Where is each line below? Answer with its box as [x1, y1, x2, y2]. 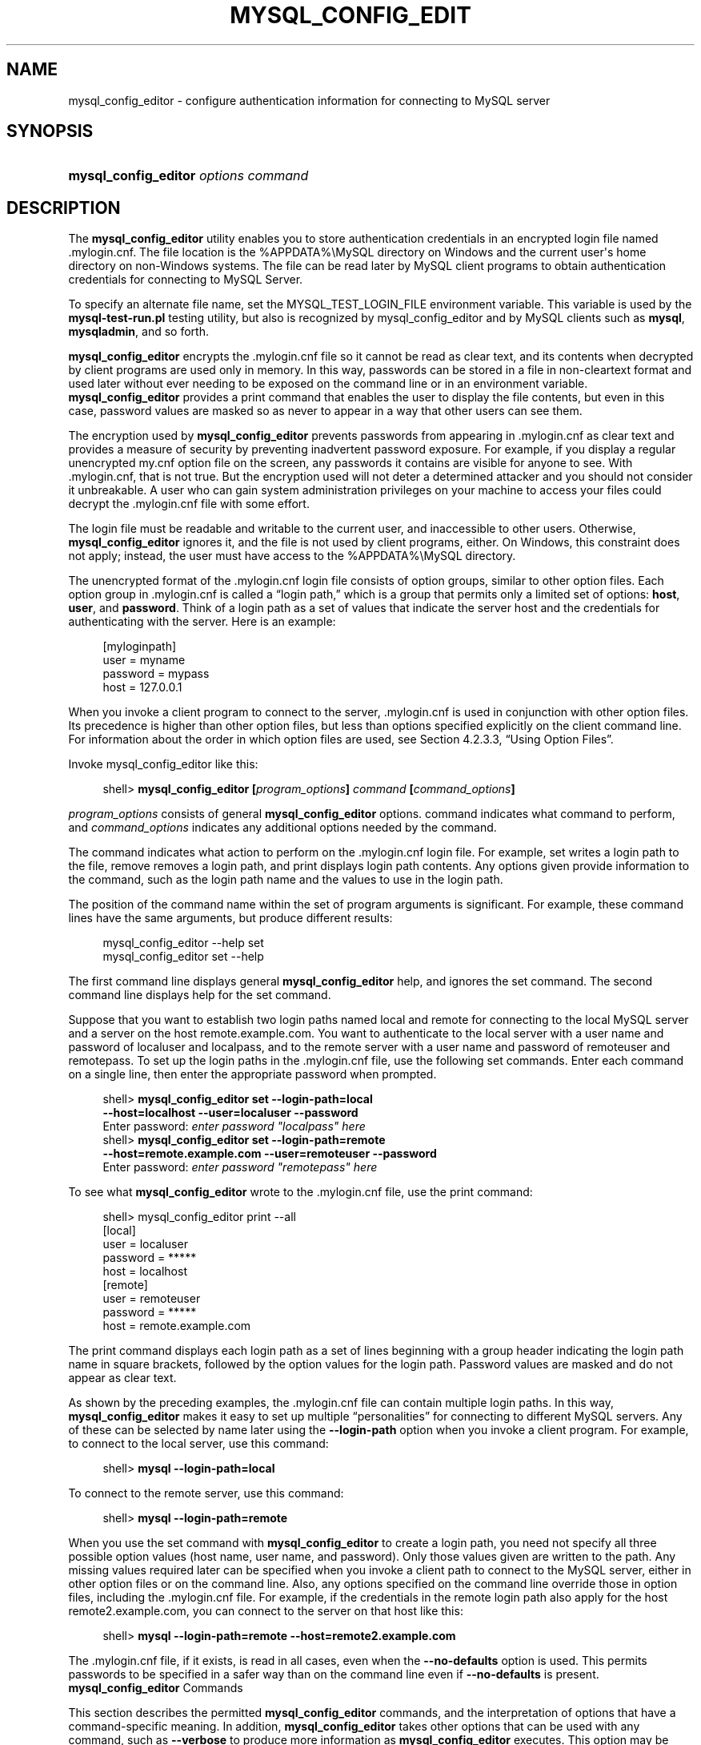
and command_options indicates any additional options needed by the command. [68, 820, 497, 835]
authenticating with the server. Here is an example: [68, 615, 336, 629]
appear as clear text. [68, 1371, 177, 1385]
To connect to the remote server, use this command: [68, 1486, 344, 1501]
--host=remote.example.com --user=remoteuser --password [102, 1147, 437, 1161]
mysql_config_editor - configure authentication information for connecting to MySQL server [68, 93, 551, 107]
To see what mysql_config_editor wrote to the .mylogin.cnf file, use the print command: [68, 1185, 533, 1199]
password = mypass [102, 667, 210, 681]
